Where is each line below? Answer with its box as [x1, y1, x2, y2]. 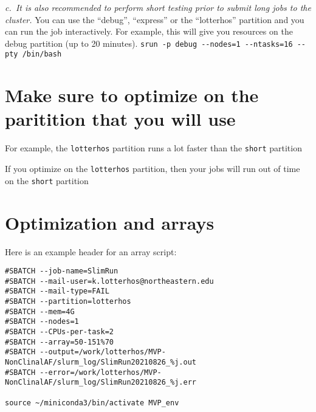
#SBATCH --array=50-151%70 [5, 337, 114, 346]
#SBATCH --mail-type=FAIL [5, 287, 109, 296]
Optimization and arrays [5, 210, 215, 235]
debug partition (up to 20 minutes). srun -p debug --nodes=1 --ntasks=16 [5, 36, 293, 49]
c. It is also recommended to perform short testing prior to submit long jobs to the [5, 1, 311, 13]
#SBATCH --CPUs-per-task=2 [5, 328, 114, 337]
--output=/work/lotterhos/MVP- [39, 348, 166, 357]
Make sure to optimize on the [5, 83, 259, 108]
